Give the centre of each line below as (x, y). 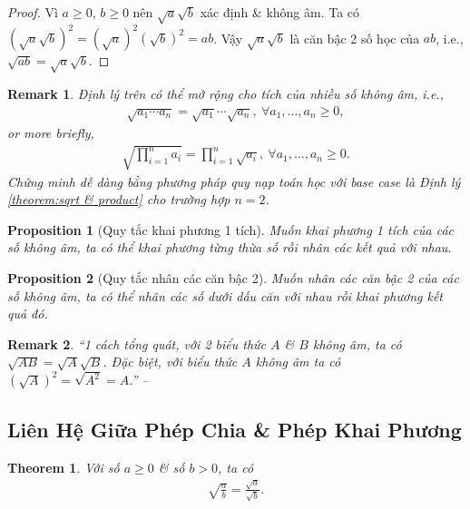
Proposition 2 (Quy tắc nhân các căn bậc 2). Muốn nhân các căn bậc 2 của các (233, 277)
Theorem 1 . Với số (64, 467)
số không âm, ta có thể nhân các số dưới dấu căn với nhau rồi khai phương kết (225, 295)
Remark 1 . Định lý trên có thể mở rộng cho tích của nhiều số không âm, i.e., (225, 94)
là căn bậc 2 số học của (355, 38)
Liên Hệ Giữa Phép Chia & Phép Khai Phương (235, 429)
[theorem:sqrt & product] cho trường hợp (119, 199)
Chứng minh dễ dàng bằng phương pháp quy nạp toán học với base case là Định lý (234, 181)
